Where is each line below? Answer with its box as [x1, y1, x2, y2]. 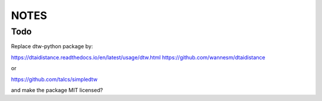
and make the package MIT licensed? [11, 86, 103, 93]
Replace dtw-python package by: [11, 43, 94, 50]
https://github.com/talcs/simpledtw [11, 75, 98, 83]
